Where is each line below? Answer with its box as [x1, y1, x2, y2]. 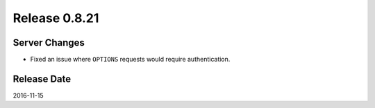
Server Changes [12, 37, 85, 48]
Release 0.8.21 [12, 10, 99, 26]
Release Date [12, 73, 72, 84]
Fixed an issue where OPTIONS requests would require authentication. [30, 55, 231, 64]
